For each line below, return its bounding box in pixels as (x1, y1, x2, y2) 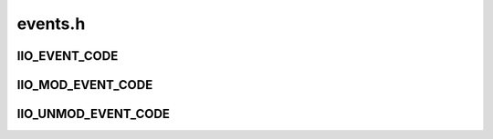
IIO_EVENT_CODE (16, 48, 119, 64)
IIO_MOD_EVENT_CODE (16, 77, 153, 93)
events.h (16, 14, 86, 34)
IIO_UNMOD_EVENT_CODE (16, 106, 171, 122)
